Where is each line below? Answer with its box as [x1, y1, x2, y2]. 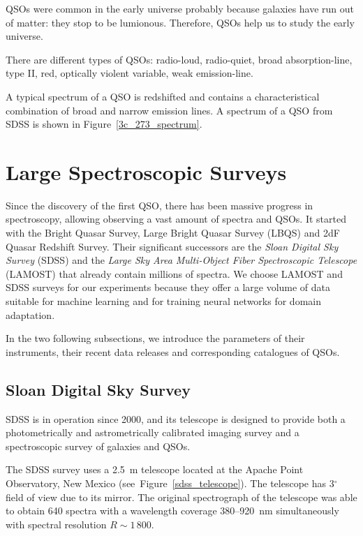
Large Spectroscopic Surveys [6, 157, 287, 186]
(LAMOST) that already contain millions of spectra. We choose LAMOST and [6, 266, 343, 281]
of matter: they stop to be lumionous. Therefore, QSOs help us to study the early [6, 15, 355, 29]
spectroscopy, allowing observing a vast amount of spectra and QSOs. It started [6, 211, 346, 226]
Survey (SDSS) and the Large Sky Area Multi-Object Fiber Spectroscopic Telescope [6, 253, 357, 267]
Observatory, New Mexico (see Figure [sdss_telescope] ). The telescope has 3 [6, 475, 334, 490]
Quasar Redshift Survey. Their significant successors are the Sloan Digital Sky [6, 239, 339, 253]
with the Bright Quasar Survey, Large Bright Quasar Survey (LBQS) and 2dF [6, 225, 340, 240]
